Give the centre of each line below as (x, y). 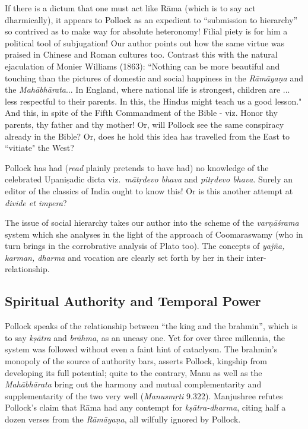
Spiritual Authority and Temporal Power (133, 301)
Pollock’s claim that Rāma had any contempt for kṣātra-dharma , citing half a (145, 407)
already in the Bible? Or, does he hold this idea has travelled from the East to (147, 136)
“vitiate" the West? (39, 148)
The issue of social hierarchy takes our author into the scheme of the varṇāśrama (152, 223)
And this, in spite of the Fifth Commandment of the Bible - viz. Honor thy (141, 113)
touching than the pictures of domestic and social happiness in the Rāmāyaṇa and (154, 78)
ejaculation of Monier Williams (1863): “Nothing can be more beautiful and (142, 66)
